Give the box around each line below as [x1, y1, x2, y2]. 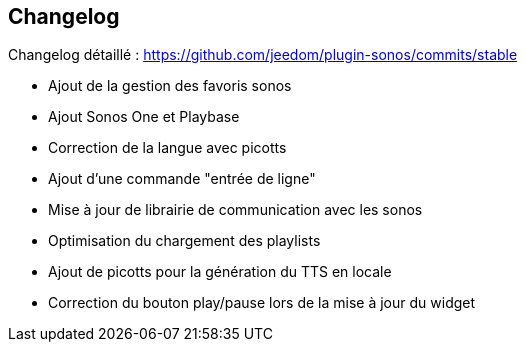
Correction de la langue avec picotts [48, 139, 287, 157]
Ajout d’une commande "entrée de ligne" [48, 170, 316, 188]
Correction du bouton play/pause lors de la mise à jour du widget [48, 294, 476, 312]
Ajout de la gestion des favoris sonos [48, 77, 292, 95]
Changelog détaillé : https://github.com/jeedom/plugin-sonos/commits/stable [8, 46, 518, 64]
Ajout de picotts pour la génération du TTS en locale [48, 263, 392, 281]
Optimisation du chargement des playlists [48, 232, 321, 250]
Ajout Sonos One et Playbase [48, 108, 240, 126]
